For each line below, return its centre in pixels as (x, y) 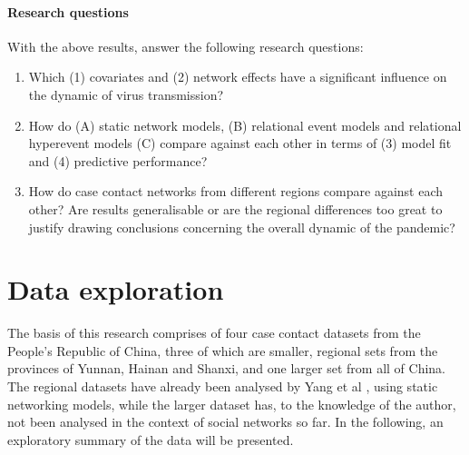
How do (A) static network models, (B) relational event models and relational (245, 125)
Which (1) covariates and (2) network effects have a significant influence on (238, 77)
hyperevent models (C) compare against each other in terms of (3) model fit (240, 143)
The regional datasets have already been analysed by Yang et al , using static (223, 386)
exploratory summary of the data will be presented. (151, 439)
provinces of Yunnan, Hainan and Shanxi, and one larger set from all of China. (226, 368)
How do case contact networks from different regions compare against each (235, 191)
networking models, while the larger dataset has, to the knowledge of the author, (232, 404)
